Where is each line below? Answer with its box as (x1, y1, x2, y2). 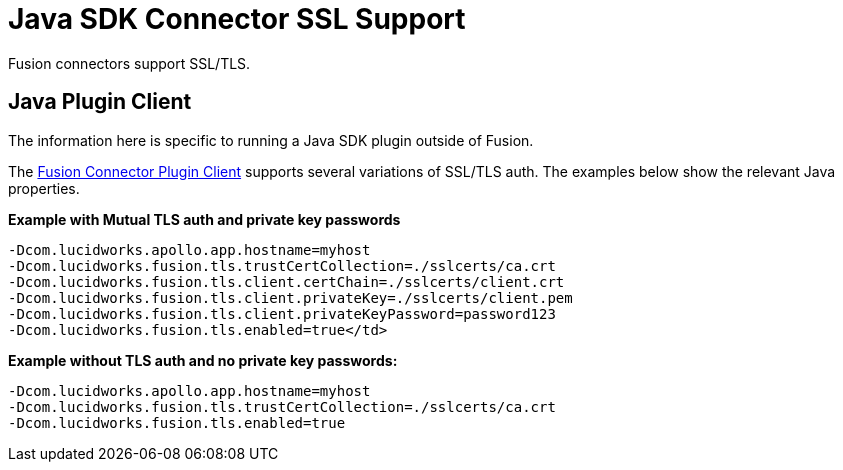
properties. (8, 179, 80, 197)
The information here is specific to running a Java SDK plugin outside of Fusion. (8, 131, 534, 149)
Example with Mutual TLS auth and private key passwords (8, 210, 401, 228)
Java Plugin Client (8, 89, 192, 115)
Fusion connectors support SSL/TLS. (8, 54, 251, 72)
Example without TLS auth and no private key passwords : (8, 351, 398, 369)
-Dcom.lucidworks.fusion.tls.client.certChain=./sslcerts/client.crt (8, 273, 565, 290)
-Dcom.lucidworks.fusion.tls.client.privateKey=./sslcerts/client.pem (8, 289, 573, 306)
